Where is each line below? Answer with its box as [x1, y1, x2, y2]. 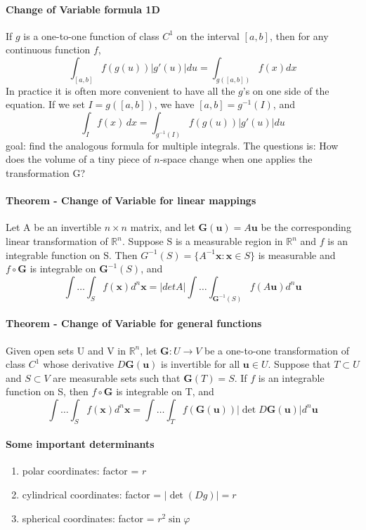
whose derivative [43, 357, 115, 371]
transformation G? [6, 166, 86, 180]
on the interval [176, 28, 240, 43]
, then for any [269, 28, 329, 43]
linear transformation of [6, 234, 108, 249]
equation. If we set [6, 97, 85, 112]
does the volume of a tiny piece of [6, 152, 151, 166]
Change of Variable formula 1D [6, 1, 160, 16]
